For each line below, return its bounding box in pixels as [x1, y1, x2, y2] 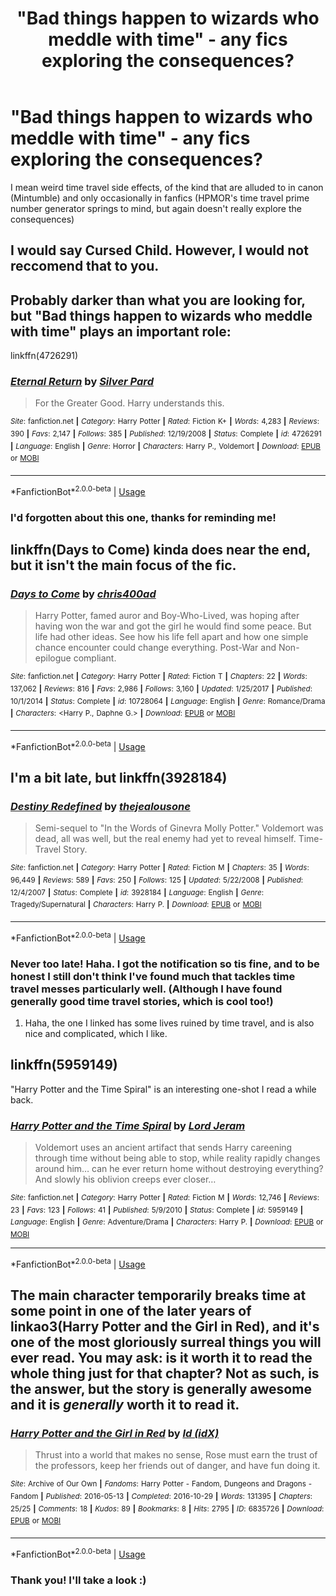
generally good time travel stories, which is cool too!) [10, 994, 274, 1008]
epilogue [34, 652, 72, 664]
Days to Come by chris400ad [10, 587, 157, 601]
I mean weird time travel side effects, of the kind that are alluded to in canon [10, 181, 324, 193]
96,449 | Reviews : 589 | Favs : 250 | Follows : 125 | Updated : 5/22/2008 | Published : [10, 875, 304, 885]
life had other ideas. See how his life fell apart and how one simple [34, 631, 309, 643]
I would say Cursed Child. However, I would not [10, 242, 309, 259]
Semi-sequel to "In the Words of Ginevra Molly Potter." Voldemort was [34, 822, 324, 834]
